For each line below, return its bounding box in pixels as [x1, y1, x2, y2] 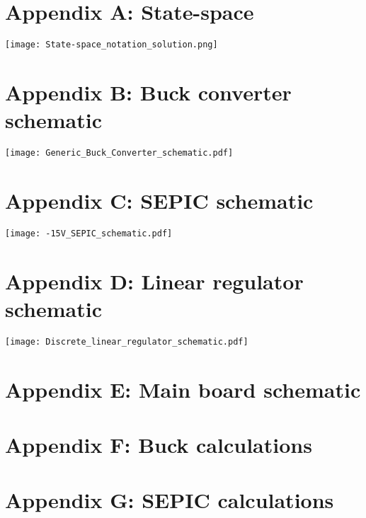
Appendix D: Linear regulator [5, 266, 304, 295]
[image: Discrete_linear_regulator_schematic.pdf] [5, 336, 248, 347]
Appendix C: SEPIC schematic [5, 185, 314, 214]
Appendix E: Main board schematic [5, 374, 361, 403]
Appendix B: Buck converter [5, 77, 292, 106]
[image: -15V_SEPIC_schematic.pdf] [5, 228, 173, 238]
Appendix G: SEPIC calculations [5, 485, 334, 514]
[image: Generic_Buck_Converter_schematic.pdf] [5, 148, 234, 159]
